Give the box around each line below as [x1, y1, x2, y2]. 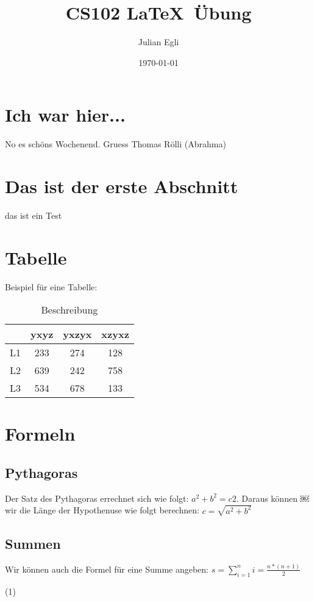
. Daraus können [236, 491, 298, 504]
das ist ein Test [5, 208, 62, 221]
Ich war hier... [5, 102, 126, 127]
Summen [5, 534, 61, 552]
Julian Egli [138, 35, 179, 48]
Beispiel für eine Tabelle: [5, 280, 98, 293]
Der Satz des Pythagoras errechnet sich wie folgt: [5, 491, 189, 504]
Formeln [5, 421, 76, 446]
